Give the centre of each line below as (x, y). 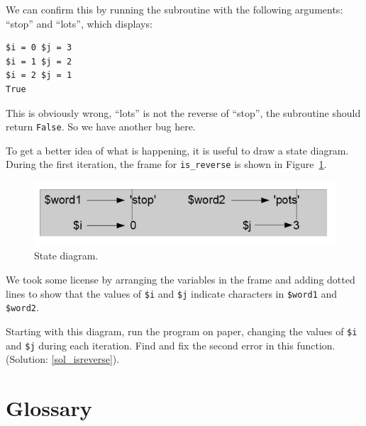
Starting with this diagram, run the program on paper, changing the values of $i (182, 331)
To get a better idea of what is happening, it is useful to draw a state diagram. (177, 150)
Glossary (49, 407)
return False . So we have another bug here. (101, 127)
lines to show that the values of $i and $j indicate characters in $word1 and (172, 293)
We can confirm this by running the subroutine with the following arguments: (174, 9)
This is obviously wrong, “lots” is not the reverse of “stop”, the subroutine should (183, 112)
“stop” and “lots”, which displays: (79, 23)
